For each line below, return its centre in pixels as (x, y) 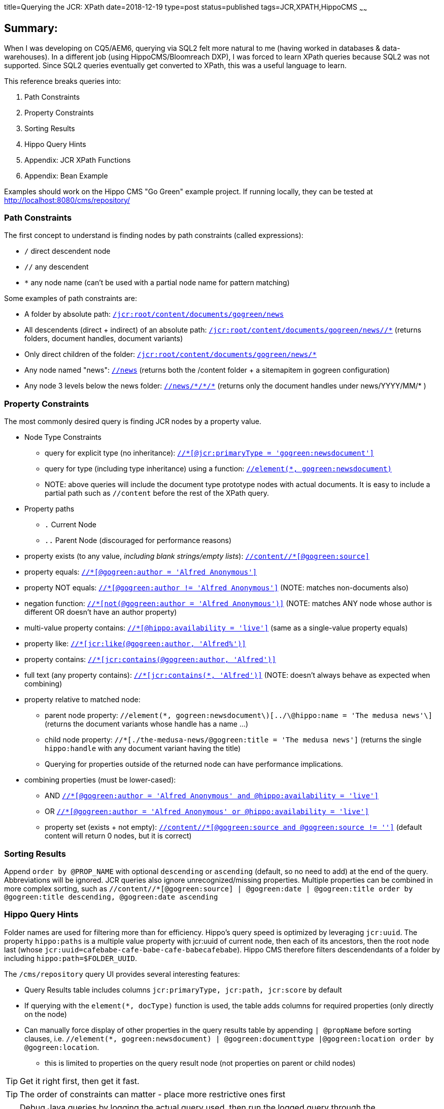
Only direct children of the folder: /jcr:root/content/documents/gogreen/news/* (170, 354)
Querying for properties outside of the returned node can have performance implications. (194, 764)
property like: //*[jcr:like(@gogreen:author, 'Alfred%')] (135, 644)
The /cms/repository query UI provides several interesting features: (122, 974)
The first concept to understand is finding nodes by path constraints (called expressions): (154, 235)
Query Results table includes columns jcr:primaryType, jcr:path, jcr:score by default (183, 990)
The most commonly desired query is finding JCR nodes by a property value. (133, 422)
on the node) (46, 1014)
